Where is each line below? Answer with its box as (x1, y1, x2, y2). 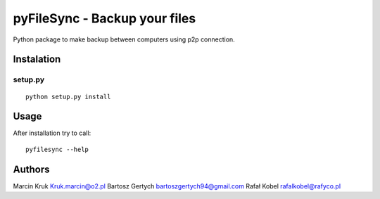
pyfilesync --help (25, 145, 89, 153)
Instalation (13, 53, 61, 65)
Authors (13, 163, 50, 175)
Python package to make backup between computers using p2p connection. (13, 35, 235, 44)
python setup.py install (25, 92, 111, 101)
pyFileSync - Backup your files (13, 11, 196, 26)
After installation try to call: (13, 129, 91, 137)
